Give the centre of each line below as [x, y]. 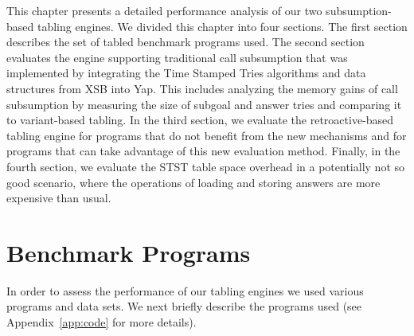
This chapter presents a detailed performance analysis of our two [164, 10]
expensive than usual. [59, 198]
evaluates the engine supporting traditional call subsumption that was [177, 57]
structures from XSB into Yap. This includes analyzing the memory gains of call [202, 88]
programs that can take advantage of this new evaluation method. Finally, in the [203, 151]
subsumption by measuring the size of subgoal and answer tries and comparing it [204, 104]
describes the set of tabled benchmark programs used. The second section [186, 42]
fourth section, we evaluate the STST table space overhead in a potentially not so [206, 166]
